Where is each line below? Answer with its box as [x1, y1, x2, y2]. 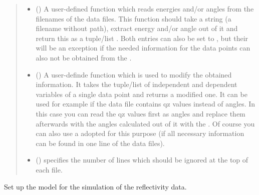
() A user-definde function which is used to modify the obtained [36, 69, 232, 79]
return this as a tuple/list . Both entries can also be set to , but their [36, 32, 248, 43]
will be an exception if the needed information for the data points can [36, 42, 250, 53]
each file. [36, 164, 63, 174]
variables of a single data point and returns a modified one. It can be [36, 88, 247, 99]
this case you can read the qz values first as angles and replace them [36, 108, 245, 118]
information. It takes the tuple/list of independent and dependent [36, 79, 237, 89]
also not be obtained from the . [36, 52, 132, 62]
